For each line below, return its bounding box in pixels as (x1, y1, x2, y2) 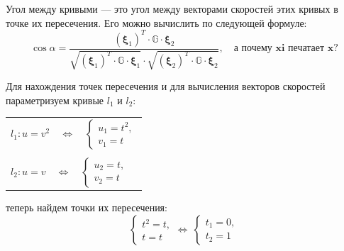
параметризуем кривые (6, 92, 104, 107)
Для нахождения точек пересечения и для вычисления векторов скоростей (6, 79, 326, 94)
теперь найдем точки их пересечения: (6, 200, 167, 215)
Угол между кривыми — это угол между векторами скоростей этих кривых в (6, 1, 338, 16)
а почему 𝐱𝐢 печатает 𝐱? (233, 43, 338, 54)
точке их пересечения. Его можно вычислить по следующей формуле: (6, 15, 307, 30)
